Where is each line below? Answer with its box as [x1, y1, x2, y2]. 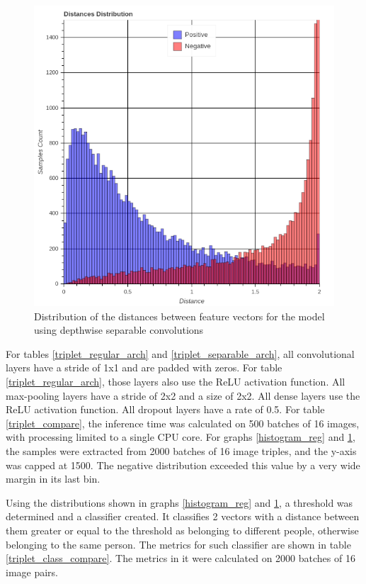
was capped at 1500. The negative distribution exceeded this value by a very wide [6, 457, 360, 472]
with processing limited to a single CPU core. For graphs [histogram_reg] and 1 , [6, 429, 355, 444]
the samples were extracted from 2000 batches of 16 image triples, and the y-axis [6, 443, 357, 458]
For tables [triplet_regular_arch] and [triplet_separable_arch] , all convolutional [6, 346, 355, 361]
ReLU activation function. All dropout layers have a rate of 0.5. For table [6, 402, 325, 417]
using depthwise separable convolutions [34, 322, 204, 337]
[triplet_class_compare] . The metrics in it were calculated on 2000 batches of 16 [6, 551, 355, 566]
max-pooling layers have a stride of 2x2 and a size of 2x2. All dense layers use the [6, 388, 360, 403]
